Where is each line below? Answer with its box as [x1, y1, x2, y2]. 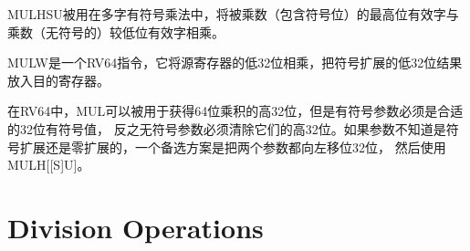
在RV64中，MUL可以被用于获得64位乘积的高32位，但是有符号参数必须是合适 [7, 101, 464, 120]
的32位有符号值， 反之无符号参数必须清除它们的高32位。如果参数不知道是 [7, 119, 446, 138]
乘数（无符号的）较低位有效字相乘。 [7, 22, 225, 41]
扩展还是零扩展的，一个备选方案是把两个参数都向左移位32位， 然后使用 [19, 137, 446, 156]
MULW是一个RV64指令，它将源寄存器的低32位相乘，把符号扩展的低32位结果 [7, 53, 463, 72]
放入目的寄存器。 [7, 70, 110, 89]
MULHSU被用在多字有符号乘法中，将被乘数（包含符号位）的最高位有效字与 [7, 5, 459, 23]
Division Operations [7, 208, 264, 246]
